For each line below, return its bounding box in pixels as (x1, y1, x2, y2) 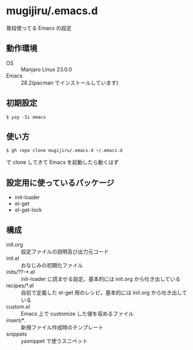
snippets (6, 330, 28, 338)
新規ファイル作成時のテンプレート (21, 324, 104, 330)
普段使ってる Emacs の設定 (6, 24, 72, 31)
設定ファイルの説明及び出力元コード (21, 248, 109, 255)
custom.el (6, 303, 31, 310)
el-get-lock (14, 206, 42, 213)
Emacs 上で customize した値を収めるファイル (21, 310, 134, 317)
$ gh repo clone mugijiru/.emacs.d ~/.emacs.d (6, 148, 123, 154)
